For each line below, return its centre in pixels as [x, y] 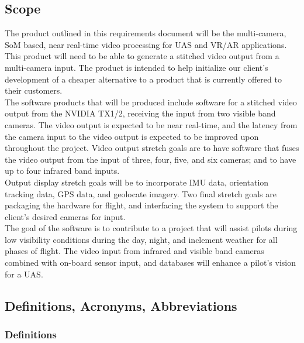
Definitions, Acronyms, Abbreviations [121, 305]
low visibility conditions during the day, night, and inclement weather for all [141, 239]
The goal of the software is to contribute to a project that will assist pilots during [151, 228]
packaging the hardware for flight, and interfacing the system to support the [141, 205]
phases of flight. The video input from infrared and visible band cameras [134, 251]
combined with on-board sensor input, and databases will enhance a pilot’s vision [150, 263]
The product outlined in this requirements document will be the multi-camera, [146, 33]
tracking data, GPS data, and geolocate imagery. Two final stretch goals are [141, 193]
